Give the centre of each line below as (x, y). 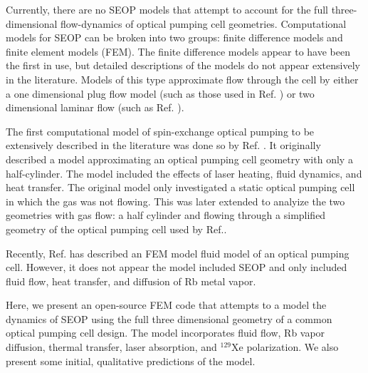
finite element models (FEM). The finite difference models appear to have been (178, 51)
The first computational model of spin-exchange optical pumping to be (160, 131)
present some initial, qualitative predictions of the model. (131, 361)
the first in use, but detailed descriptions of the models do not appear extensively (183, 65)
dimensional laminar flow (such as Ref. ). (95, 107)
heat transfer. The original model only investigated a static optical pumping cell (180, 187)
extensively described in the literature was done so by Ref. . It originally (163, 145)
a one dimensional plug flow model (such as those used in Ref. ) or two (160, 93)
